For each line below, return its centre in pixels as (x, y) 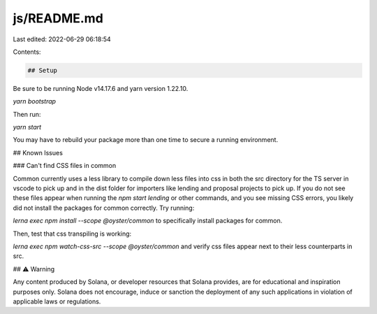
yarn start (27, 127)
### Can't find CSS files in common (65, 166)
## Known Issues (38, 152)
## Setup (43, 70)
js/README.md (58, 18)
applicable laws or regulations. (57, 301)
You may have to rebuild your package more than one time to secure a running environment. (146, 140)
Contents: (27, 52)
